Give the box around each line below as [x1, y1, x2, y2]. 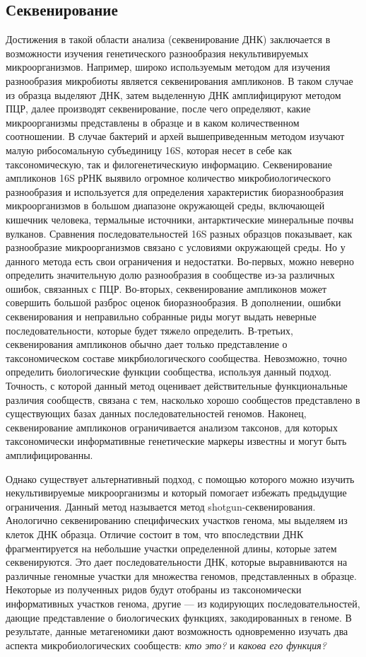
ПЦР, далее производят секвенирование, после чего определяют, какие [6, 101, 311, 116]
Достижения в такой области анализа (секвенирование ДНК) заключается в [6, 32, 331, 47]
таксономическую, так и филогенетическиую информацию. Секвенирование [6, 156, 333, 171]
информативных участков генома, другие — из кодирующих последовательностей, [6, 595, 360, 610]
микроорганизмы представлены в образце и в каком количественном [6, 115, 300, 129]
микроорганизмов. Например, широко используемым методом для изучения [6, 59, 331, 74]
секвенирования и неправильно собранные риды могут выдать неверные [6, 309, 317, 324]
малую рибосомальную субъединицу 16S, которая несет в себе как [6, 142, 293, 157]
